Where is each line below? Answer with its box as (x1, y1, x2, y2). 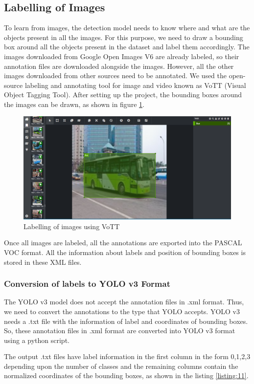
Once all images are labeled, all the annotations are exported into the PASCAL (4, 237, 242, 248)
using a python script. (4, 335, 69, 345)
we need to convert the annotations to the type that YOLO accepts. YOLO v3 (4, 306, 240, 316)
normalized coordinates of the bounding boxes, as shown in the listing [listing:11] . (4, 370, 249, 381)
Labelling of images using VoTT (23, 221, 120, 231)
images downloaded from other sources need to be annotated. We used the (4, 70, 227, 81)
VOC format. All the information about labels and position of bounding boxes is (4, 247, 246, 257)
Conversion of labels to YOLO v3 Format (4, 277, 170, 290)
